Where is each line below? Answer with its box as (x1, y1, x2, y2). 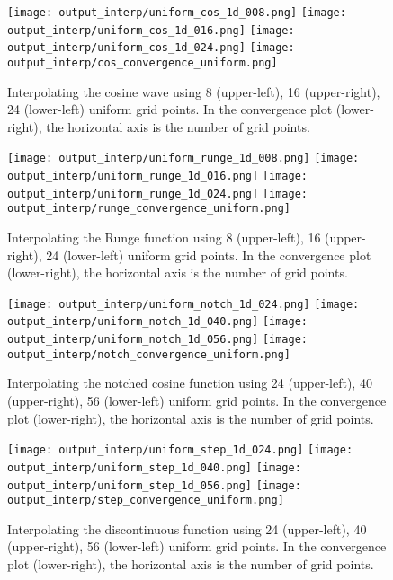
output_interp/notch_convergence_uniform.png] (7, 347, 290, 361)
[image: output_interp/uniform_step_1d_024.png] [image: (7, 444, 353, 457)
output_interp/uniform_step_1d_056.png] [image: (7, 479, 301, 492)
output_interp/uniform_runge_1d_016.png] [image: (7, 170, 308, 183)
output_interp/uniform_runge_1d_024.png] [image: (7, 187, 308, 200)
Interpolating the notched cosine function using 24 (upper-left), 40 (7, 373, 372, 392)
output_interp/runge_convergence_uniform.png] (7, 202, 290, 215)
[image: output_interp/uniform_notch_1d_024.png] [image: (7, 297, 360, 311)
